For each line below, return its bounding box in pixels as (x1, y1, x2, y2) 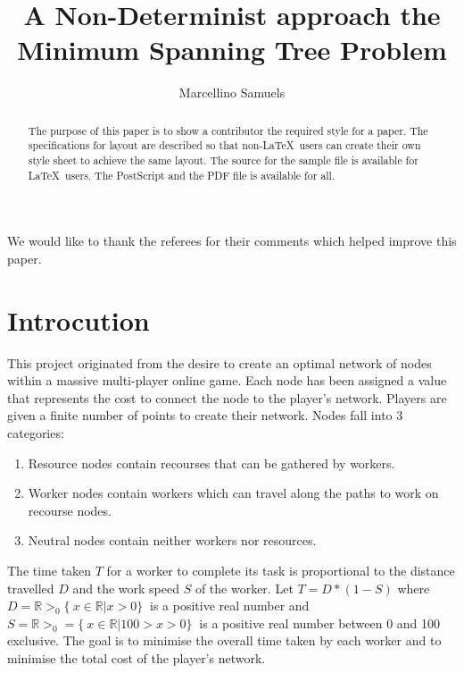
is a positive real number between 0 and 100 (199, 613, 441, 632)
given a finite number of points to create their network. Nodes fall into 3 (7, 406, 403, 425)
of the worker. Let (195, 578, 294, 597)
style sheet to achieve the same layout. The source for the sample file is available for (28, 153, 418, 168)
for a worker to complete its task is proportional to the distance (106, 560, 455, 579)
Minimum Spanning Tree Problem (17, 31, 447, 68)
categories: (7, 424, 64, 442)
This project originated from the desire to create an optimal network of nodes (7, 353, 432, 372)
